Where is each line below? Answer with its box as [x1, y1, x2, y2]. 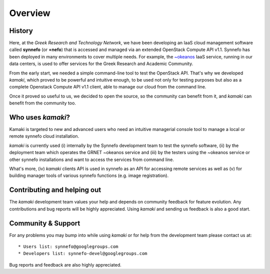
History [9, 26, 33, 35]
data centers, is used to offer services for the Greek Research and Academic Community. [9, 60, 193, 67]
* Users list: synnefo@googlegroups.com [18, 244, 118, 249]
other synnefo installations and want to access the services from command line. [9, 156, 174, 162]
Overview [9, 7, 50, 18]
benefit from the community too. [9, 100, 76, 106]
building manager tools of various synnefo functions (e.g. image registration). [9, 172, 169, 178]
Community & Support [9, 219, 80, 227]
